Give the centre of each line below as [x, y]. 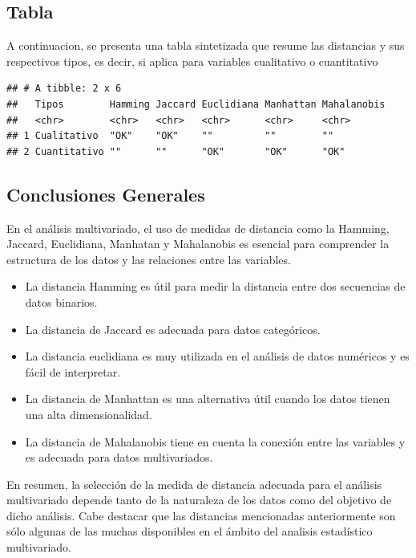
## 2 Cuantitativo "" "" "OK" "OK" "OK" [176, 151]
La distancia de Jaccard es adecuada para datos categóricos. [173, 329]
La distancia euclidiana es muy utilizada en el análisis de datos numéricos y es [217, 356]
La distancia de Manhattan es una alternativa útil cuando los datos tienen [208, 399]
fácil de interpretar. [73, 371]
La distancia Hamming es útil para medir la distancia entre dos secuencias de [215, 286]
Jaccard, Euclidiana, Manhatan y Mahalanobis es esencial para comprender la [198, 244]
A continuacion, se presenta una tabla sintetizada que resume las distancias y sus [206, 45]
